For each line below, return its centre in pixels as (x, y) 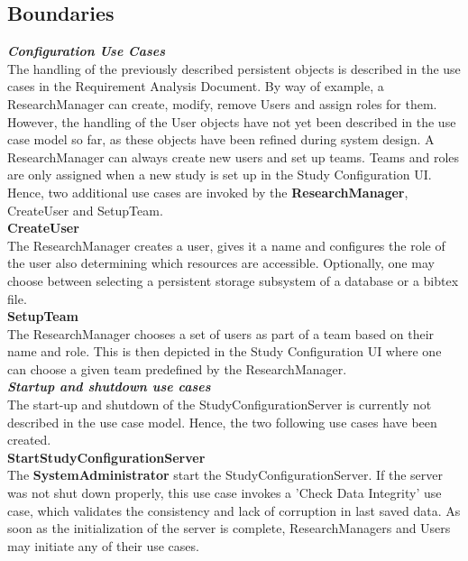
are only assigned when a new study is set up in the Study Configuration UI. (220, 175)
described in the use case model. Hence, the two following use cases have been (222, 422)
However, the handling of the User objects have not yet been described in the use (232, 121)
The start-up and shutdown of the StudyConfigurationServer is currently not (220, 405)
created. (29, 440)
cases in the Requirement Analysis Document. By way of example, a (196, 86)
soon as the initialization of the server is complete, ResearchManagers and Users (229, 528)
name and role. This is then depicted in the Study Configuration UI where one (225, 351)
